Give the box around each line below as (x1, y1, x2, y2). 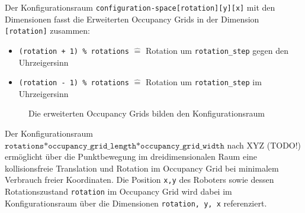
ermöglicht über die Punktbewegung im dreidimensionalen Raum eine (5, 150, 258, 163)
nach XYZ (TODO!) (227, 138, 301, 151)
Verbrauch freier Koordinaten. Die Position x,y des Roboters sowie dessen (5, 173, 274, 186)
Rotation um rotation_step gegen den (145, 44, 288, 56)
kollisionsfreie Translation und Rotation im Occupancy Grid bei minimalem (5, 162, 279, 174)
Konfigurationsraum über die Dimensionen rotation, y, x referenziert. (5, 196, 267, 209)
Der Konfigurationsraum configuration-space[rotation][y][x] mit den (5, 1, 275, 13)
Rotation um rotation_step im (145, 76, 262, 88)
